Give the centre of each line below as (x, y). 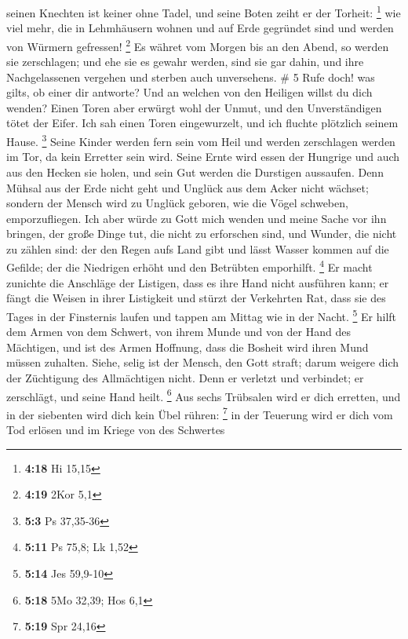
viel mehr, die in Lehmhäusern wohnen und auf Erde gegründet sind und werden (200, 28)
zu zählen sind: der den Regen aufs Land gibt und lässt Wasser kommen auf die (198, 248)
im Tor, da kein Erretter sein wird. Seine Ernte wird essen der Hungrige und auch (203, 157)
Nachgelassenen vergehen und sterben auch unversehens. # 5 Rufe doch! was (191, 77)
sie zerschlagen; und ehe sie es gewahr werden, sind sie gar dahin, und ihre (185, 62)
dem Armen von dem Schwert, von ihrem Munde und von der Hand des (178, 332)
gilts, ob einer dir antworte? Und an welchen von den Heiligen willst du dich (189, 92)
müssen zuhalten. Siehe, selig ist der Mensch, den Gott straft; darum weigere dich (203, 362)
